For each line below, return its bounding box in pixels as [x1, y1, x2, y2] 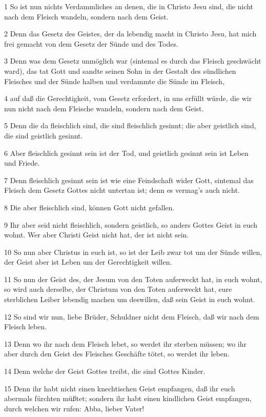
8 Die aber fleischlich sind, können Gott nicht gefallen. [4, 202, 175, 212]
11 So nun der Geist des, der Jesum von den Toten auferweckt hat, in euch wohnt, [4, 273, 262, 284]
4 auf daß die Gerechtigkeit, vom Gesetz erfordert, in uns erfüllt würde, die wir [4, 93, 252, 104]
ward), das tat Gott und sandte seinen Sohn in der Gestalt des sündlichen [4, 65, 236, 76]
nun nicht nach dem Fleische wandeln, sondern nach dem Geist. [4, 103, 204, 113]
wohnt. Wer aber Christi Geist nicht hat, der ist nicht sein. [4, 229, 189, 240]
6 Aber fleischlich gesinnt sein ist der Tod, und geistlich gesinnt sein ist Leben [4, 147, 249, 158]
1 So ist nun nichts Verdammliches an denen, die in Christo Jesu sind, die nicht [4, 1, 254, 11]
